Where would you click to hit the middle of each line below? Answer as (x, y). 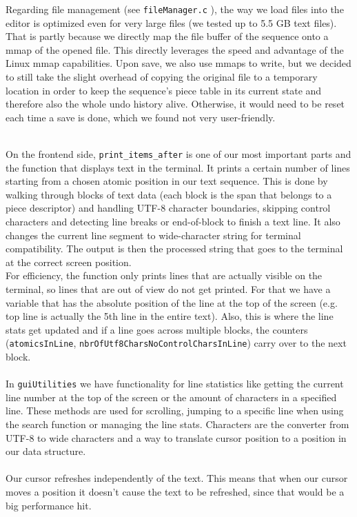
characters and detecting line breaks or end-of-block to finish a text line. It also (173, 222)
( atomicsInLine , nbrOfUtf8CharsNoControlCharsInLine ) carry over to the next (176, 343)
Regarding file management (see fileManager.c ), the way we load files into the (175, 9)
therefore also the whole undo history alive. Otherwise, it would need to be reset (175, 104)
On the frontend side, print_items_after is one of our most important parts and (178, 154)
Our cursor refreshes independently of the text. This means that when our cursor (177, 478)
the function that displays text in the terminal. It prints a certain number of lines (178, 167)
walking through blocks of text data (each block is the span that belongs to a (169, 194)
